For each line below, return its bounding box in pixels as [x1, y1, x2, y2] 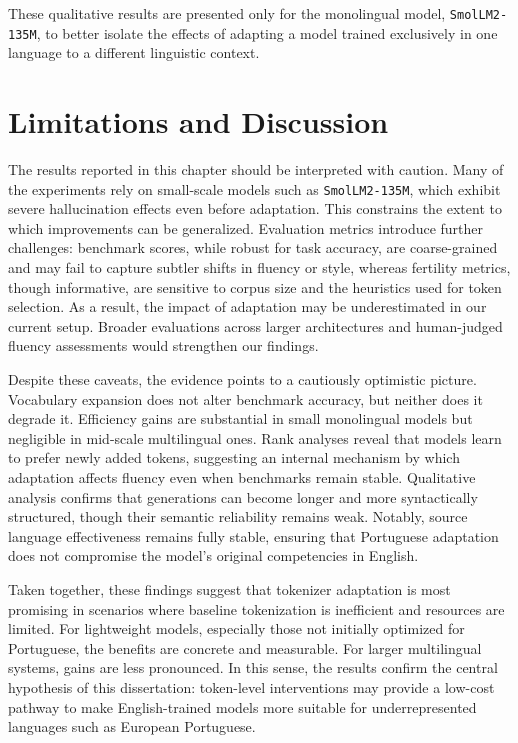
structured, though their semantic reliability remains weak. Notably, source [8, 506, 468, 527]
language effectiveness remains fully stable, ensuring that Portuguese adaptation [8, 525, 499, 546]
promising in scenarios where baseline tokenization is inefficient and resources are [8, 598, 505, 619]
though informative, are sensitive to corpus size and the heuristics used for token [8, 276, 502, 297]
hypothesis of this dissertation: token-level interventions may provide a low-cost [8, 676, 495, 697]
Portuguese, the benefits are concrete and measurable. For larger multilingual [8, 637, 482, 658]
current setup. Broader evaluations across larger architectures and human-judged [8, 315, 503, 336]
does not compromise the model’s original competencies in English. [8, 545, 419, 566]
